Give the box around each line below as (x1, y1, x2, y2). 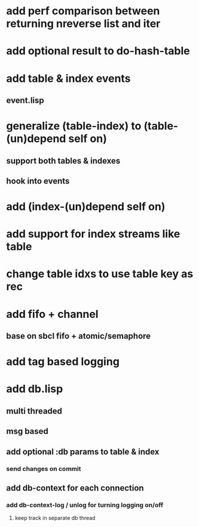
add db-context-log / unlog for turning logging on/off (6, 501, 164, 509)
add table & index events (6, 72, 131, 85)
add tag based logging (6, 355, 120, 369)
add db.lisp (6, 382, 63, 396)
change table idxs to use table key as (6, 267, 194, 281)
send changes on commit (6, 464, 81, 473)
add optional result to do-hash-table (6, 44, 190, 58)
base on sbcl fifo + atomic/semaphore (6, 331, 151, 341)
